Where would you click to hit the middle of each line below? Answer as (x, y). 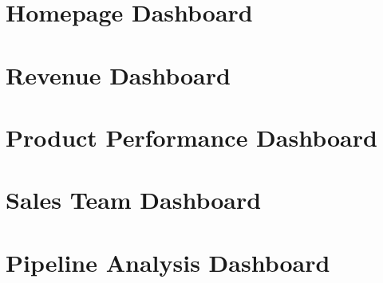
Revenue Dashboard (118, 75)
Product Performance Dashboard (191, 137)
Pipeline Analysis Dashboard (168, 262)
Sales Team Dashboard (134, 200)
